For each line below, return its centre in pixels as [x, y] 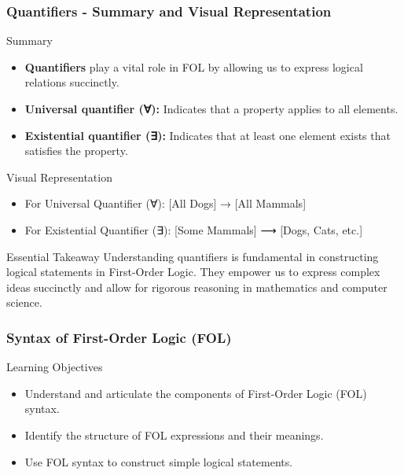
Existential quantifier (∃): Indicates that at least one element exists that [208, 135]
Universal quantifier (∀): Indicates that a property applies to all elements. [211, 109]
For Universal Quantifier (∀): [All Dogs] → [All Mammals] [165, 203]
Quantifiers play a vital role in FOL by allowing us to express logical [194, 66]
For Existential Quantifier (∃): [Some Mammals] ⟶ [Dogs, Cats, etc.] [194, 229]
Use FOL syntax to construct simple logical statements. [159, 461]
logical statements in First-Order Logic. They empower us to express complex [193, 272]
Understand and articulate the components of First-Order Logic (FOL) [196, 393]
